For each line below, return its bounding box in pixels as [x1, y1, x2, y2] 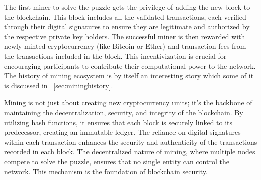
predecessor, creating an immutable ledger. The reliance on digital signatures [4, 127, 241, 137]
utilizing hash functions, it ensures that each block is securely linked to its [4, 117, 233, 127]
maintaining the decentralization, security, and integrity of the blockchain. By [4, 107, 243, 117]
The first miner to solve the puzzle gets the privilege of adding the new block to [4, 2, 250, 12]
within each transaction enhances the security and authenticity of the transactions [4, 136, 257, 147]
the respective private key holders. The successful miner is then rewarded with [4, 31, 245, 41]
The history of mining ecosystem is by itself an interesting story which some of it [4, 70, 254, 81]
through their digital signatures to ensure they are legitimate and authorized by [4, 21, 250, 32]
